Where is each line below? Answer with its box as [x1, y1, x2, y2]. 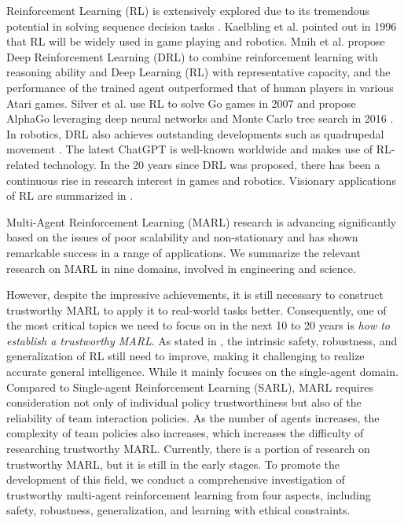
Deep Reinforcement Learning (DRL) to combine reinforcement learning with [6, 48, 379, 64]
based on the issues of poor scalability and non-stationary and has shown [6, 229, 358, 245]
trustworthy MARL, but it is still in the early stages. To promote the [6, 455, 340, 472]
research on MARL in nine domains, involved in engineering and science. [6, 260, 356, 276]
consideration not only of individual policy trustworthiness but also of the [6, 394, 362, 411]
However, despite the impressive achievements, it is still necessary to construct [6, 286, 384, 303]
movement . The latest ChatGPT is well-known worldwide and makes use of [6, 141, 373, 157]
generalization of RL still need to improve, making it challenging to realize [6, 348, 365, 364]
